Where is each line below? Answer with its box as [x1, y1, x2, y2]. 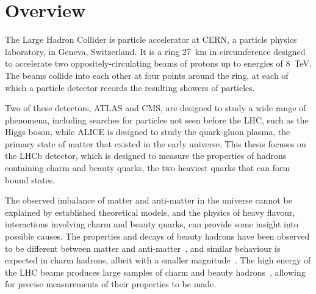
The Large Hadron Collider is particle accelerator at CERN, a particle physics [5, 33, 297, 46]
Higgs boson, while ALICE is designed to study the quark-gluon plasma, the [5, 125, 290, 138]
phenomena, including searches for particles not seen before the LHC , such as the [5, 113, 309, 126]
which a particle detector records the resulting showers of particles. [5, 81, 255, 94]
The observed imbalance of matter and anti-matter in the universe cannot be [5, 194, 292, 207]
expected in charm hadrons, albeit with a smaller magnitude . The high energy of [5, 254, 311, 266]
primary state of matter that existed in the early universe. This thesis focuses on [5, 137, 306, 150]
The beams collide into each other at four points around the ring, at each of [5, 68, 289, 81]
